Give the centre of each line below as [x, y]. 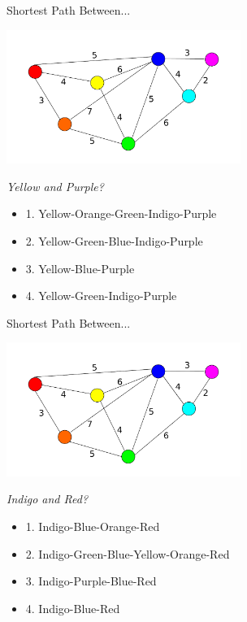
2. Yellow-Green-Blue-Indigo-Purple [114, 240]
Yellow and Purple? [55, 186]
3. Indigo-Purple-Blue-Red [91, 581]
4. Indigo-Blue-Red [73, 608]
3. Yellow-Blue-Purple [80, 268]
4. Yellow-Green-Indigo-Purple [101, 296]
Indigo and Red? [48, 499]
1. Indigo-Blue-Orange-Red [93, 526]
